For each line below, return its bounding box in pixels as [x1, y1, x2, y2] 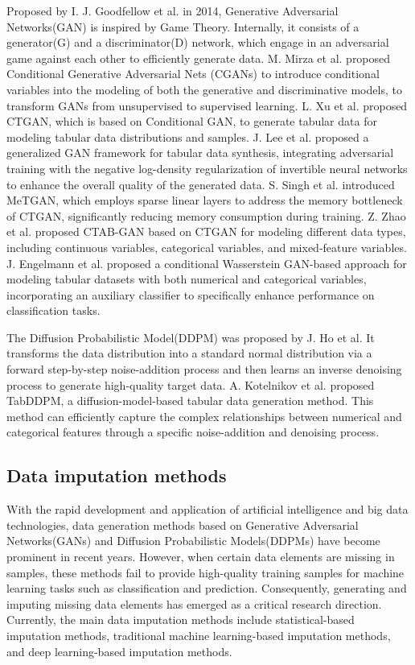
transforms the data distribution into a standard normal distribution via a [6, 345, 372, 361]
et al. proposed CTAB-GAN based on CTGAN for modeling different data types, [6, 223, 406, 240]
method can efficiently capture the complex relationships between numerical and [6, 407, 402, 424]
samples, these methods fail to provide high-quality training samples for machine [6, 564, 405, 580]
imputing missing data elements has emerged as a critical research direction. [6, 595, 382, 612]
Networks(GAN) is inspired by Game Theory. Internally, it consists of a [6, 18, 360, 35]
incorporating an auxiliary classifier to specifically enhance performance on [6, 286, 375, 303]
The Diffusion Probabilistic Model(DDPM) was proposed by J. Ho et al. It [6, 328, 375, 345]
